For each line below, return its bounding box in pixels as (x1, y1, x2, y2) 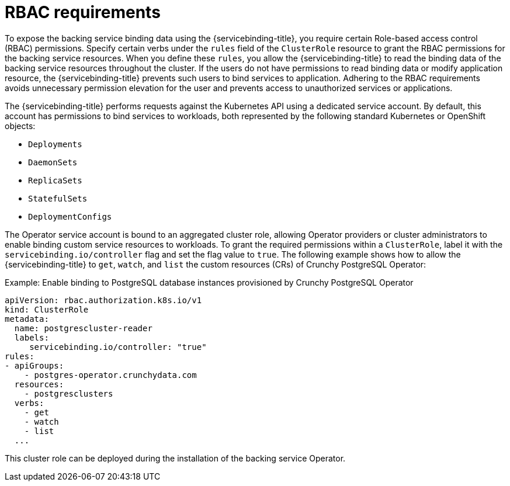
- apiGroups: (5, 360, 64, 370)
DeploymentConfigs (28, 211, 112, 221)
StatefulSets (28, 193, 88, 203)
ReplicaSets (28, 175, 82, 185)
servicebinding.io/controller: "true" (29, 342, 207, 352)
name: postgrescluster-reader (14, 323, 152, 333)
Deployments (28, 139, 82, 149)
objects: (5, 120, 36, 131)
